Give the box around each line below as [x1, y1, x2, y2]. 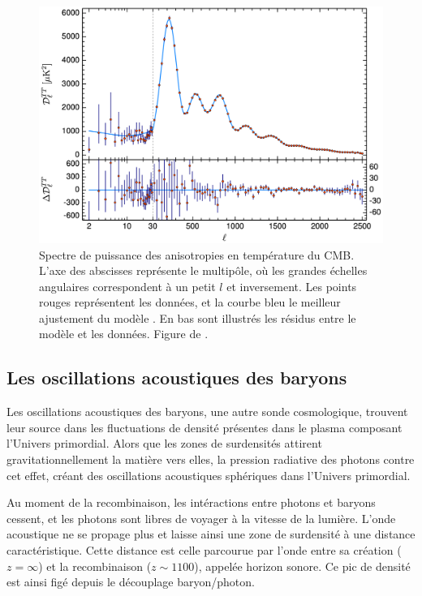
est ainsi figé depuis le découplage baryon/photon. [6, 573, 255, 590]
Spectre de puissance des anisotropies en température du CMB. [39, 246, 355, 263]
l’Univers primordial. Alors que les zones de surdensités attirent [6, 435, 322, 452]
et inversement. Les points [226, 277, 357, 294]
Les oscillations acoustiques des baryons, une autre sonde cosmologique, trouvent [6, 403, 408, 420]
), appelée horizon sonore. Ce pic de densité [194, 557, 411, 574]
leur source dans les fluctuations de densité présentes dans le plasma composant [6, 418, 403, 435]
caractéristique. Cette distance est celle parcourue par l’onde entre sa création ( [6, 542, 402, 559]
